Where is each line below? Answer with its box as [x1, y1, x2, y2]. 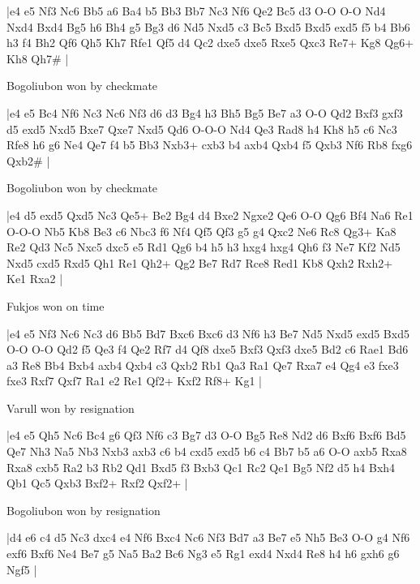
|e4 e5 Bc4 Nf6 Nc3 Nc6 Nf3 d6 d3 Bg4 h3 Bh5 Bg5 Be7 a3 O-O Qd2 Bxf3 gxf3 [6, 104, 403, 121]
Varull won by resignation [6, 399, 135, 416]
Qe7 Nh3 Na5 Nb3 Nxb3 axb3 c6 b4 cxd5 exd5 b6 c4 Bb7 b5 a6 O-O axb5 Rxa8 [6, 443, 407, 460]
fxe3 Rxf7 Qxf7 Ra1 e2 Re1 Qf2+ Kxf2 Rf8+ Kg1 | [6, 372, 262, 389]
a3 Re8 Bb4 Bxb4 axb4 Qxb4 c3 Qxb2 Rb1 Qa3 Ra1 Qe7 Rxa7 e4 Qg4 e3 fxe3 [6, 356, 399, 373]
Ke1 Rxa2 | [6, 270, 63, 287]
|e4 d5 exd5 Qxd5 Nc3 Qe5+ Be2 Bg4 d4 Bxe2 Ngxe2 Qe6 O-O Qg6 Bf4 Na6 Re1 [6, 206, 414, 223]
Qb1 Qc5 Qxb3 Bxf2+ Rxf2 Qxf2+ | [6, 474, 188, 492]
